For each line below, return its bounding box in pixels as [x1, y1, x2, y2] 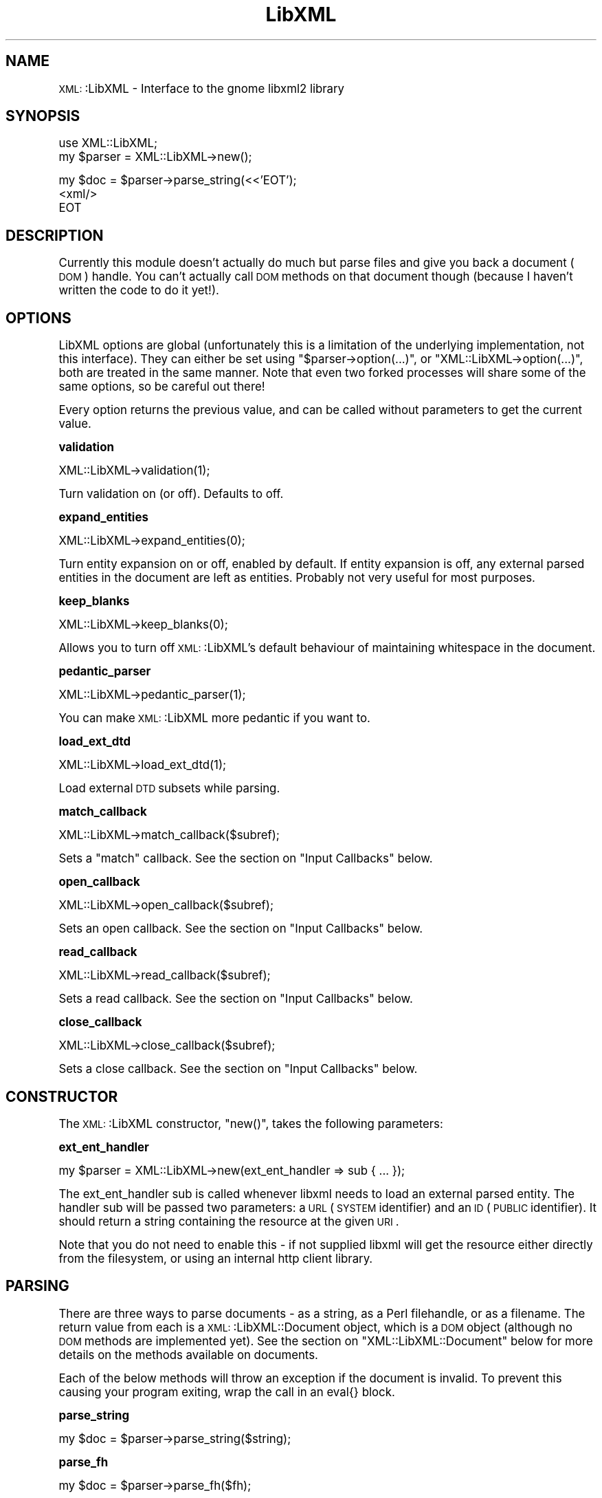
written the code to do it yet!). [58, 283, 219, 298]
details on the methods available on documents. [58, 1347, 318, 1362]
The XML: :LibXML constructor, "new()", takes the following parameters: [58, 1116, 443, 1131]
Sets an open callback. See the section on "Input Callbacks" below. [58, 922, 423, 936]
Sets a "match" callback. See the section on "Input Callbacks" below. [58, 851, 433, 866]
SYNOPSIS [5, 107, 80, 125]
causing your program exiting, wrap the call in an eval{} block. [58, 1385, 395, 1399]
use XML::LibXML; [58, 136, 157, 151]
